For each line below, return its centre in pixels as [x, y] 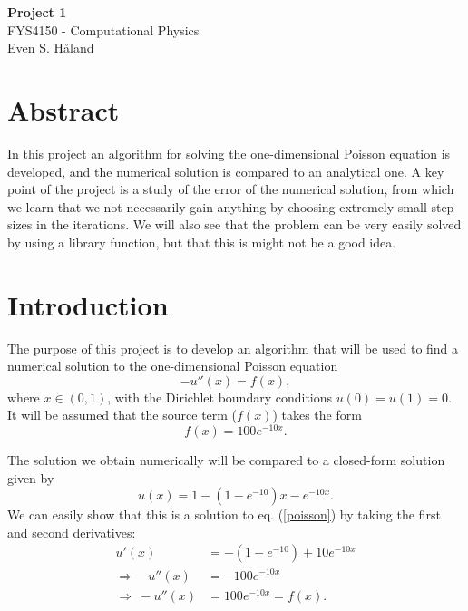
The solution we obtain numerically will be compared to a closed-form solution [226, 460]
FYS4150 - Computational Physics [103, 29]
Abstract [63, 109]
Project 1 [37, 12]
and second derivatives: [72, 532]
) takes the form [317, 415]
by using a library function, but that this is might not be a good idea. [202, 242]
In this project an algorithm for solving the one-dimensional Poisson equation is [229, 153]
